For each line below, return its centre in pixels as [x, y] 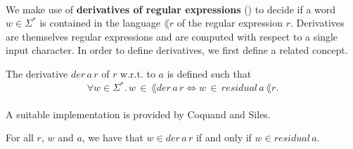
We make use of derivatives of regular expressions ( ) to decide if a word [171, 9]
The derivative [37, 73]
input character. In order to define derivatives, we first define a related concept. [177, 50]
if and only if [224, 137]
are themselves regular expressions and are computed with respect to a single [172, 36]
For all [20, 137]
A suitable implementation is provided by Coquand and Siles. [138, 114]
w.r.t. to [138, 73]
